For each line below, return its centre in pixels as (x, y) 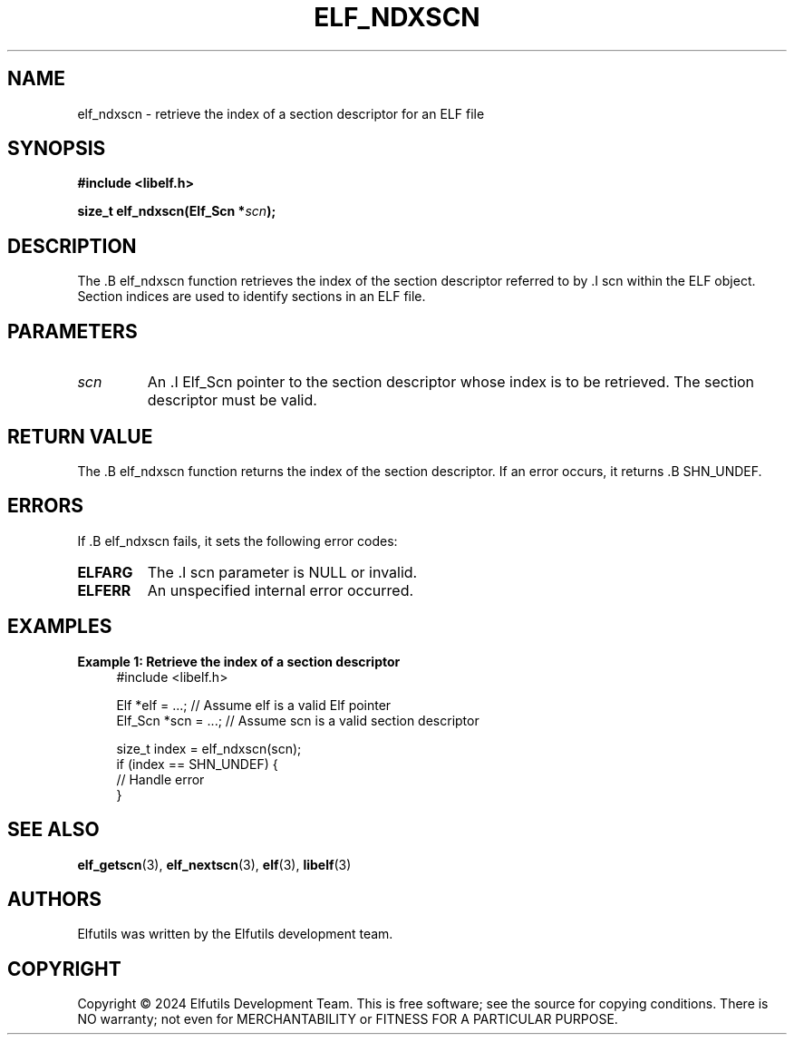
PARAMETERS (73, 331)
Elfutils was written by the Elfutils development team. (235, 934)
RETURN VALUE (80, 436)
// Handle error (160, 779)
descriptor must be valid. (232, 400)
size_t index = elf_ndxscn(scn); (209, 748)
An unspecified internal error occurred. (281, 590)
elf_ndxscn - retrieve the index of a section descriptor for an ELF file (281, 113)
